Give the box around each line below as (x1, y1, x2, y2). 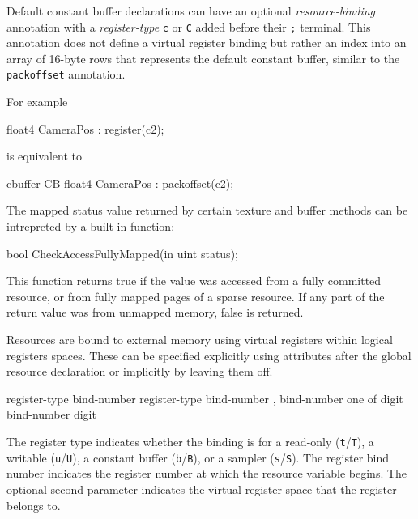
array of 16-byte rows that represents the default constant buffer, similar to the (6, 49, 400, 66)
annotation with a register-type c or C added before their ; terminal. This (6, 18, 371, 35)
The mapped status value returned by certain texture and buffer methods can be (6, 202, 408, 219)
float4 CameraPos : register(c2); (6, 120, 164, 137)
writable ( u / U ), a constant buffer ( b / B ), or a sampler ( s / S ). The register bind (6, 449, 390, 466)
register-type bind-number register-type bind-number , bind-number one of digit (6, 389, 403, 406)
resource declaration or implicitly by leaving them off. (6, 363, 273, 380)
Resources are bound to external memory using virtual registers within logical (6, 331, 393, 348)
